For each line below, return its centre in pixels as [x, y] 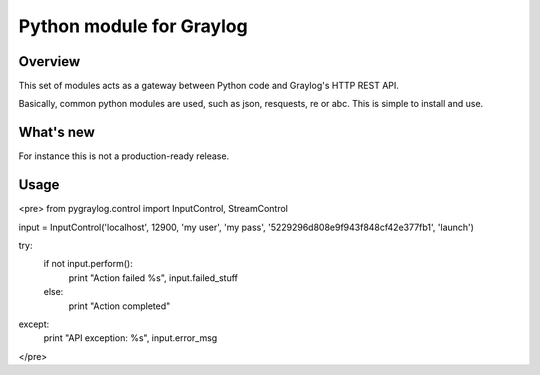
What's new [56, 132]
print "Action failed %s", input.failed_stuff [153, 277]
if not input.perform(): [88, 264]
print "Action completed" [119, 306]
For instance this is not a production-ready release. [124, 156]
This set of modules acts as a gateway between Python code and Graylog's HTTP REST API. [209, 86]
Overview [49, 61]
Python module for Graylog [133, 26]
